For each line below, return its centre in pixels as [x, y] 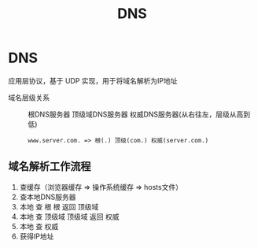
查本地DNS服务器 [48, 197]
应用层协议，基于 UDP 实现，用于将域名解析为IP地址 [93, 80]
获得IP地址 [37, 236]
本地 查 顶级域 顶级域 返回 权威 [69, 217]
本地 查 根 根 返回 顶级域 [59, 206]
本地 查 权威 [39, 226]
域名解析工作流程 [50, 167]
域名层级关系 [29, 97]
